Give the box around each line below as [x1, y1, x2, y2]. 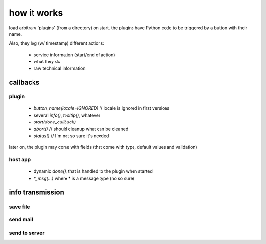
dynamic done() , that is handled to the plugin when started [33, 168, 153, 174]
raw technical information [33, 65, 86, 71]
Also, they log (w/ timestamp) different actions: [9, 40, 104, 46]
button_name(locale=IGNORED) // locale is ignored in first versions [33, 105, 170, 111]
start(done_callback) [33, 119, 76, 125]
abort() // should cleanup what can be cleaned [33, 126, 129, 132]
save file [9, 203, 30, 210]
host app [9, 156, 31, 163]
